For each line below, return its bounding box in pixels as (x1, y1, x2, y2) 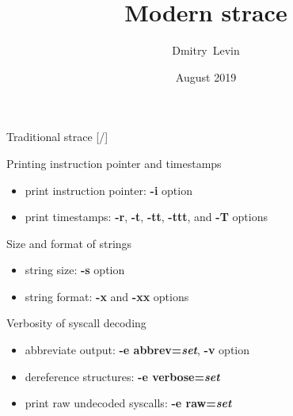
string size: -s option (25, 261, 125, 278)
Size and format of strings (6, 235, 132, 251)
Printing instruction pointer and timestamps (6, 155, 222, 171)
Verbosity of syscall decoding (6, 315, 146, 331)
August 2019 (175, 68, 237, 85)
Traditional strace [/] (6, 128, 108, 145)
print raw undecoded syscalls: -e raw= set (25, 395, 232, 411)
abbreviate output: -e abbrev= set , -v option (25, 342, 250, 358)
